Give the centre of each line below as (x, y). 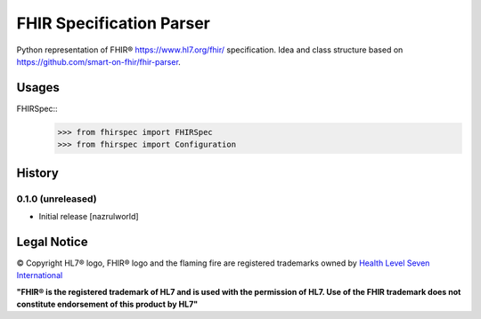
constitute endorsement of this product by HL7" (107, 304)
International (40, 275)
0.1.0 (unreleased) (57, 198)
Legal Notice (52, 241)
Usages (38, 88)
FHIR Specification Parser (114, 23)
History (38, 173)
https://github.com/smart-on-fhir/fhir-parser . (99, 61)
